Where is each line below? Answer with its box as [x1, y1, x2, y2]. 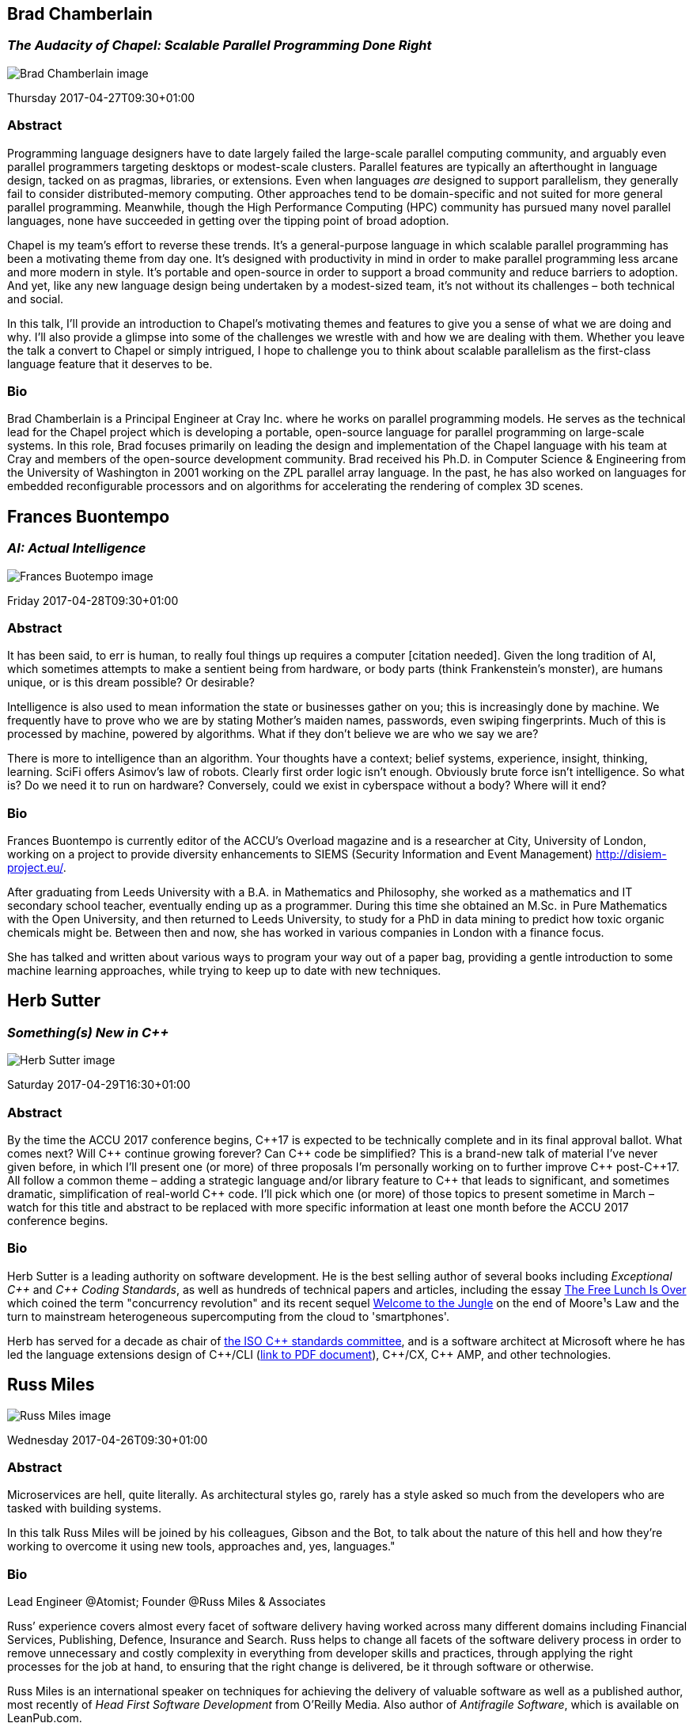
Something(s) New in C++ [7, 1024, 169, 1040]
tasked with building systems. [7, 1501, 161, 1516]
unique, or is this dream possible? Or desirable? [7, 675, 255, 690]
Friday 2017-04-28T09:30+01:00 [7, 593, 179, 607]
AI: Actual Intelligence [7, 540, 146, 557]
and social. [7, 291, 64, 306]
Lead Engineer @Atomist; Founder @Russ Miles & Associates [7, 1595, 326, 1609]
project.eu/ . [7, 861, 66, 875]
